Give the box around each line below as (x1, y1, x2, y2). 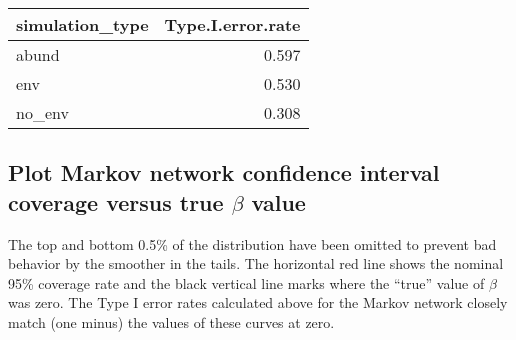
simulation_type (16, 13, 149, 36)
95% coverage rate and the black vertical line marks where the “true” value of (8, 272, 485, 293)
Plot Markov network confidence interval (8, 157, 440, 188)
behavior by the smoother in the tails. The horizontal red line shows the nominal (8, 253, 504, 274)
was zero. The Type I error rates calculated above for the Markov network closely (8, 292, 508, 313)
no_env (16, 101, 69, 124)
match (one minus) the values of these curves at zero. (8, 311, 335, 332)
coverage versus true (8, 186, 224, 217)
